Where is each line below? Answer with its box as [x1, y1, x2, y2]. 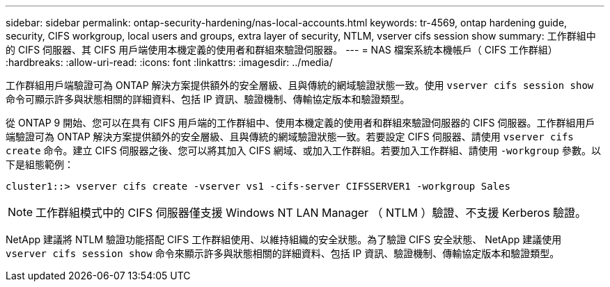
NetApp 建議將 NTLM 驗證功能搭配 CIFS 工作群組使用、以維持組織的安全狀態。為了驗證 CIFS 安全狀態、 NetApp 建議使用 [6, 233, 562, 245]
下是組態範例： [6, 158, 74, 170]
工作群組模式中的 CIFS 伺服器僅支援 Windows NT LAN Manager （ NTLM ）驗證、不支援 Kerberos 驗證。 [36, 206, 587, 220]
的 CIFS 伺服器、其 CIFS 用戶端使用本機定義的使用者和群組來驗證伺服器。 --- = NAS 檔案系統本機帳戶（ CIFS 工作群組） [6, 44, 558, 56]
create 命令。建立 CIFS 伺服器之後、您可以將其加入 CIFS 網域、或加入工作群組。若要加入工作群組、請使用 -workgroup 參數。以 [6, 145, 601, 156]
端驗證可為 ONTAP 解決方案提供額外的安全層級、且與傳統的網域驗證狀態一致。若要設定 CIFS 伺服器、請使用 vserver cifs [6, 131, 574, 142]
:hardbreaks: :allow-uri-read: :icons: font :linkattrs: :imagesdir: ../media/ [6, 56, 333, 68]
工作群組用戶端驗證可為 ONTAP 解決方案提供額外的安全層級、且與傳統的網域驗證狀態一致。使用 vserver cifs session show [6, 79, 594, 91]
